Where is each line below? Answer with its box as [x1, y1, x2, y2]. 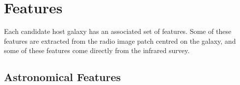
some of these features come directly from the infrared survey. [4, 45, 190, 56]
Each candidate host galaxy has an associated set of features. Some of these [4, 26, 232, 36]
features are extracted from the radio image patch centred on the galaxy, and [4, 35, 236, 46]
